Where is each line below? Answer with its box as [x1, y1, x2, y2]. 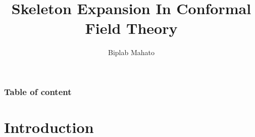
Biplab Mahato [108, 47, 155, 58]
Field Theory [85, 18, 178, 38]
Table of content [4, 85, 72, 98]
